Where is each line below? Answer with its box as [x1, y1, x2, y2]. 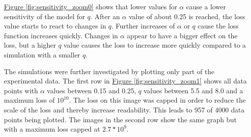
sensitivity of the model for [4, 11, 85, 21]
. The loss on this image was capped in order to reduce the [69, 95, 246, 105]
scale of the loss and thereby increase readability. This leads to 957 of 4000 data [4, 104, 245, 114]
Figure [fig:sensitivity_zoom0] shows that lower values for [4, 1, 177, 11]
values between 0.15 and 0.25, [47, 85, 136, 95]
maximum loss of [4, 95, 55, 105]
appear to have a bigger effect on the [127, 30, 238, 40]
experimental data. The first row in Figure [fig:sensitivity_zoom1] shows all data [4, 76, 247, 86]
